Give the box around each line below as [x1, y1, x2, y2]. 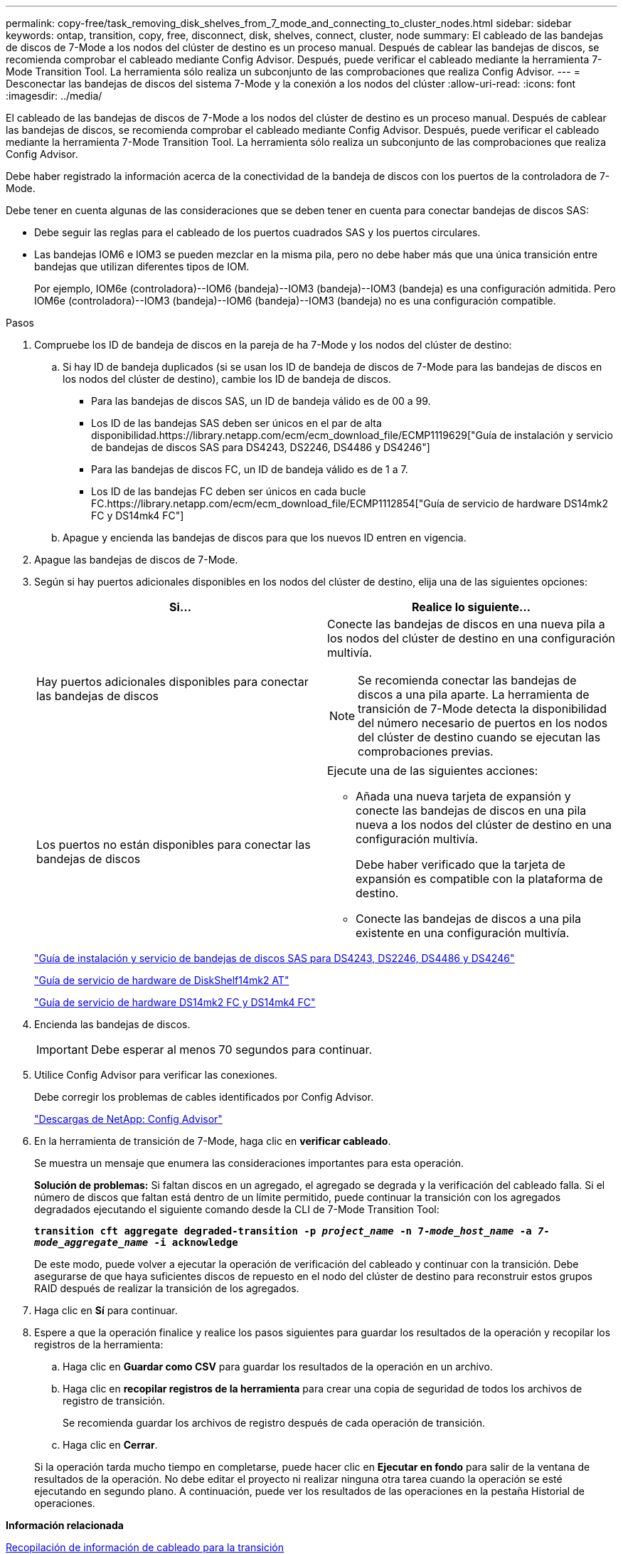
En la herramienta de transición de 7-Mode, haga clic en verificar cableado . [34, 1135, 391, 1147]
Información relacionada [6, 1519, 124, 1531]
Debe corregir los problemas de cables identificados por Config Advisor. [34, 1091, 374, 1103]
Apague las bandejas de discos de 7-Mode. [34, 554, 238, 566]
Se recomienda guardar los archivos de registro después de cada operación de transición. [63, 1417, 486, 1429]
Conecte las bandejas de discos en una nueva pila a [327, 617, 605, 631]
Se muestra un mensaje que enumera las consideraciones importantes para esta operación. [34, 1157, 464, 1169]
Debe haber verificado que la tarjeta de [356, 857, 565, 872]
